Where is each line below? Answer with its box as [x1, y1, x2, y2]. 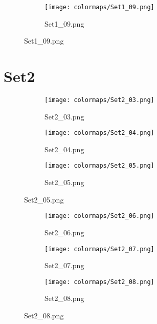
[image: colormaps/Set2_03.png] [44, 96, 154, 104]
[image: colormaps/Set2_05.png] [44, 162, 154, 170]
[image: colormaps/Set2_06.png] [44, 212, 154, 220]
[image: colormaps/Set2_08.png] [44, 278, 154, 286]
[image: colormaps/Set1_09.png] [44, 4, 154, 11]
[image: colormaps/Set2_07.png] [44, 245, 154, 253]
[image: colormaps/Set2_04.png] [44, 129, 154, 137]
